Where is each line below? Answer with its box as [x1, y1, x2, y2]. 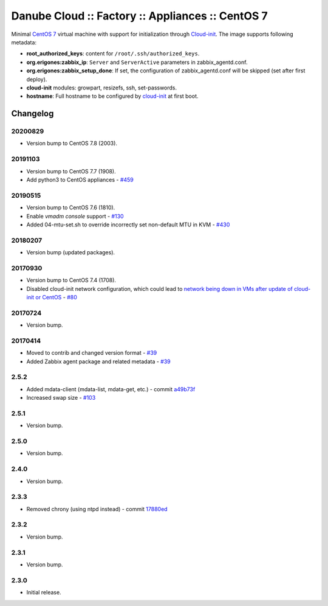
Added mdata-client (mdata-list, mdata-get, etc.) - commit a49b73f [26, 385, 196, 392]
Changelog [11, 108, 54, 119]
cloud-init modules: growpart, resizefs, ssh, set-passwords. [26, 84, 177, 91]
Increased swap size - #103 [26, 394, 96, 402]
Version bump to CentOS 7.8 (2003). [26, 140, 118, 147]
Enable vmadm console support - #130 [26, 212, 124, 220]
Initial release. [26, 589, 61, 596]
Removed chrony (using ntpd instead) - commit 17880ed [26, 505, 168, 512]
